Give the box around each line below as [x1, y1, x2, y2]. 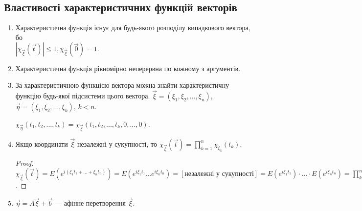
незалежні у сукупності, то [77, 138, 157, 149]
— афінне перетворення [55, 198, 126, 208]
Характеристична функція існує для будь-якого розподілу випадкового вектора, [15, 22, 250, 33]
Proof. [15, 157, 34, 168]
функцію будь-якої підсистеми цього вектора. [15, 90, 150, 100]
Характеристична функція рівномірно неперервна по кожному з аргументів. [15, 63, 241, 74]
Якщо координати [15, 138, 68, 149]
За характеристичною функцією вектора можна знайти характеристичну [15, 79, 229, 90]
